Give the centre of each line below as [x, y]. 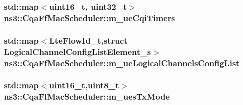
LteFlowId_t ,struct [88, 40]
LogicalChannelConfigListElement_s [77, 51]
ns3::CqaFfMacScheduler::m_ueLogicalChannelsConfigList [122, 63]
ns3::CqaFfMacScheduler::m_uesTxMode [87, 96]
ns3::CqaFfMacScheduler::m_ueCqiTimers [90, 17]
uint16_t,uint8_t [84, 85]
